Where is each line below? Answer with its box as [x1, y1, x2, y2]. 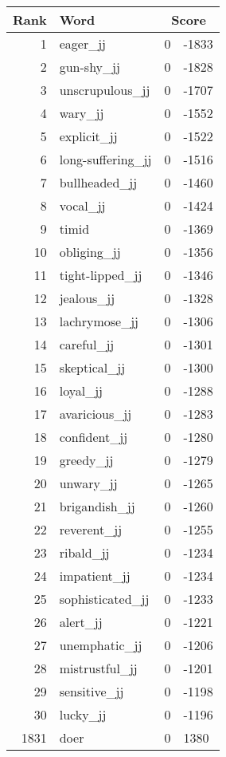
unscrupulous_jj [59, 81, 150, 99]
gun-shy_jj [59, 57, 120, 76]
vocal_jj [59, 196, 106, 215]
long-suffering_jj [59, 150, 152, 168]
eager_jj [59, 34, 106, 53]
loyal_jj [59, 381, 103, 400]
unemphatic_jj [59, 636, 142, 654]
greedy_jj [59, 451, 114, 469]
